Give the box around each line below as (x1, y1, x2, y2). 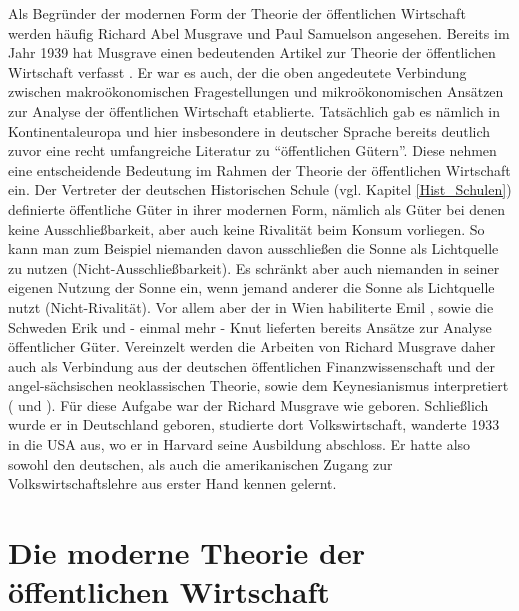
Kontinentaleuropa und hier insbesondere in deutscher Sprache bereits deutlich (8, 120, 491, 141)
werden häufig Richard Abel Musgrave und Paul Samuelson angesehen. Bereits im (8, 22, 510, 43)
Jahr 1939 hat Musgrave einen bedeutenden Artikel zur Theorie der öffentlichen (8, 42, 496, 63)
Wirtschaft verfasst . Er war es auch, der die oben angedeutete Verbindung (8, 61, 467, 82)
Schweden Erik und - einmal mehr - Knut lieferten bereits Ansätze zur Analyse (8, 316, 492, 337)
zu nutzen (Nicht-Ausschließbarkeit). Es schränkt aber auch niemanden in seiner (8, 257, 500, 278)
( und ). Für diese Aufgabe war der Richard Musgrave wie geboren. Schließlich (8, 394, 489, 415)
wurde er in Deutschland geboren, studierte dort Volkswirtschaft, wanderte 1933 (8, 414, 500, 435)
